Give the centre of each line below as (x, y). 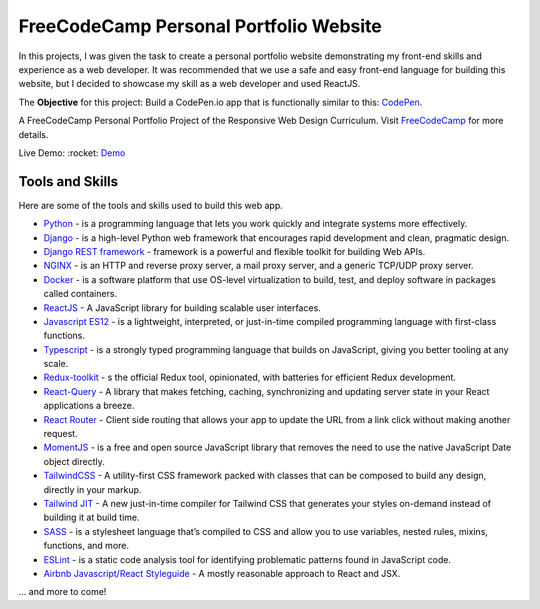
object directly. (74, 461)
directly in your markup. (92, 489)
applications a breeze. (89, 406)
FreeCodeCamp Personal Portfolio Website (200, 26)
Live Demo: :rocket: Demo (72, 152)
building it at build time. (91, 517)
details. (33, 134)
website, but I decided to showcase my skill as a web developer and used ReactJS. (189, 84)
